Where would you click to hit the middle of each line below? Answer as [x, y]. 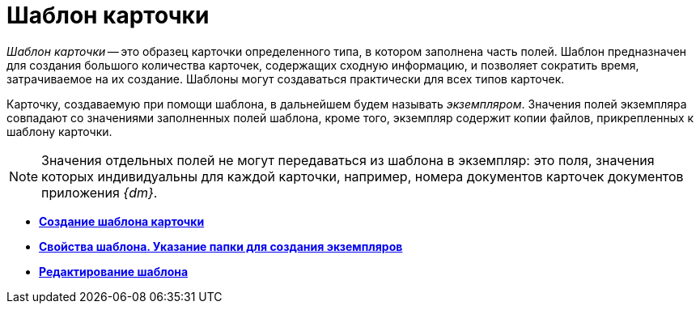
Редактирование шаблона [114, 271]
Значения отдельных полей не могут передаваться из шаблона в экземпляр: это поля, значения [348, 160]
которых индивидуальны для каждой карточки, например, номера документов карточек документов [363, 176]
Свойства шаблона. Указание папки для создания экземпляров [221, 246]
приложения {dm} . [100, 192]
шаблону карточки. [59, 131]
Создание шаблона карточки [122, 221]
